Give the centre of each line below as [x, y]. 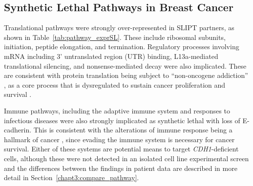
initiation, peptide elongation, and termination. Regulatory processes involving [122, 46]
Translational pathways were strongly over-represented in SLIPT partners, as [119, 28]
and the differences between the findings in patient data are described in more [121, 168]
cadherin [17, 130]
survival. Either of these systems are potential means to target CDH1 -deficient [121, 149]
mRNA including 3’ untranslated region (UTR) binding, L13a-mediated [111, 56]
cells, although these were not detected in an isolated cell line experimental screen [126, 158]
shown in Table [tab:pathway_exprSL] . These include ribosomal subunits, [115, 37]
